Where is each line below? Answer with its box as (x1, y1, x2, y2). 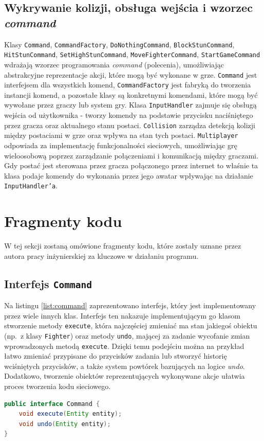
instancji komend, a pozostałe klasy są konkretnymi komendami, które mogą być (4, 89, 258, 100)
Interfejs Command (4, 275, 92, 291)
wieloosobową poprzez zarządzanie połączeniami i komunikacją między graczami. (4, 150, 258, 161)
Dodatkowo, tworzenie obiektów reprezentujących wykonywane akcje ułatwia (4, 371, 245, 381)
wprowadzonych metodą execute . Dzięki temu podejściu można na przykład (4, 340, 244, 351)
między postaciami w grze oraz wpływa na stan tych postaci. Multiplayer (4, 130, 238, 140)
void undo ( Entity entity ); (18, 420, 111, 428)
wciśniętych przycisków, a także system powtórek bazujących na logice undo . (4, 360, 245, 371)
